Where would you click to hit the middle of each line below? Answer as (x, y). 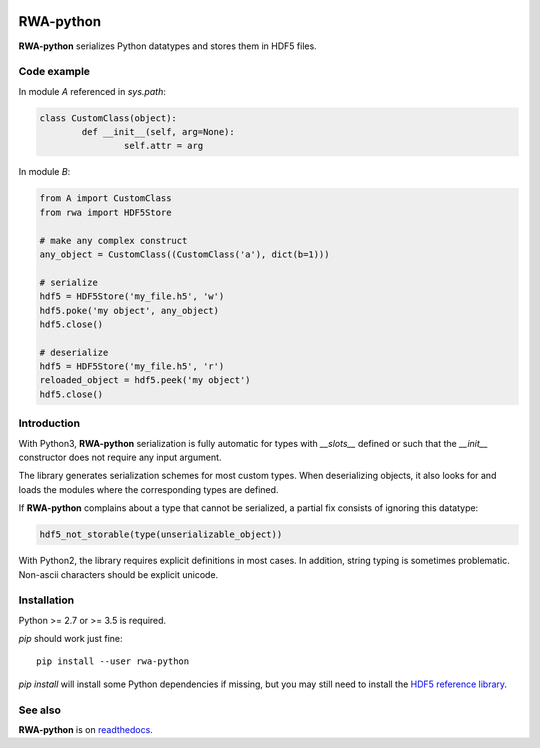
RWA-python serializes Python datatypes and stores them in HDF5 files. (167, 46)
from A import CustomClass (105, 198)
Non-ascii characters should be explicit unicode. (118, 574)
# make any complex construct (113, 240)
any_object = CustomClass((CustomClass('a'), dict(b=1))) (184, 254)
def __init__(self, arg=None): (158, 132)
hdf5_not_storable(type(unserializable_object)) (161, 534)
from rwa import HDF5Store (105, 212)
